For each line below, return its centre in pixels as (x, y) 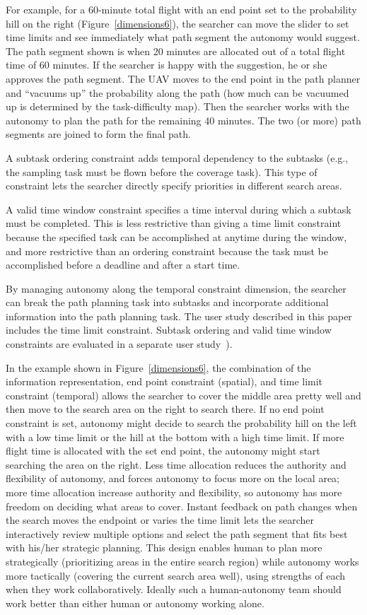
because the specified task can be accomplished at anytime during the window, (176, 236)
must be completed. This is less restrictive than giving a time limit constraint (174, 223)
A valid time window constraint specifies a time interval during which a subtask (179, 209)
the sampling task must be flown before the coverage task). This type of (162, 171)
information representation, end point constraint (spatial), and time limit (164, 381)
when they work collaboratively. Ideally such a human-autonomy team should (174, 589)
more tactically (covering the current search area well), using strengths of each (176, 575)
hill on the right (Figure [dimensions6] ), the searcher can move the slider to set (177, 23)
